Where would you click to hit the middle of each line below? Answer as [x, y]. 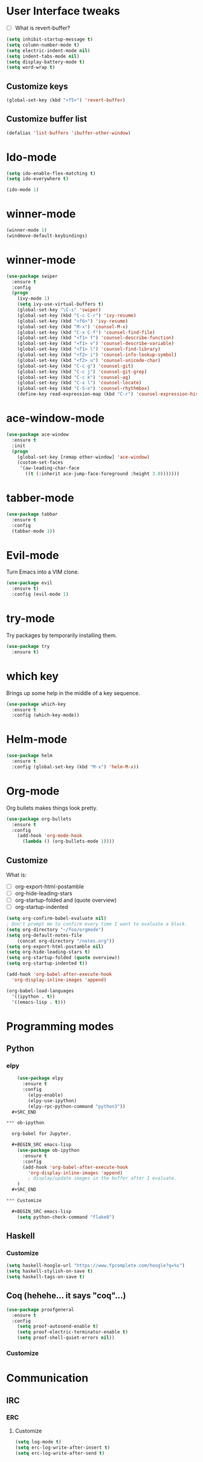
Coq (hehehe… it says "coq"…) [66, 1295]
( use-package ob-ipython [48, 1150]
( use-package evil [29, 583]
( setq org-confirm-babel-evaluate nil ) [56, 919]
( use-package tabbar [32, 514]
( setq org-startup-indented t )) [47, 963]
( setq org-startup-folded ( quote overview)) [63, 958]
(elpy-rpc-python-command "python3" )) [77, 1106]
